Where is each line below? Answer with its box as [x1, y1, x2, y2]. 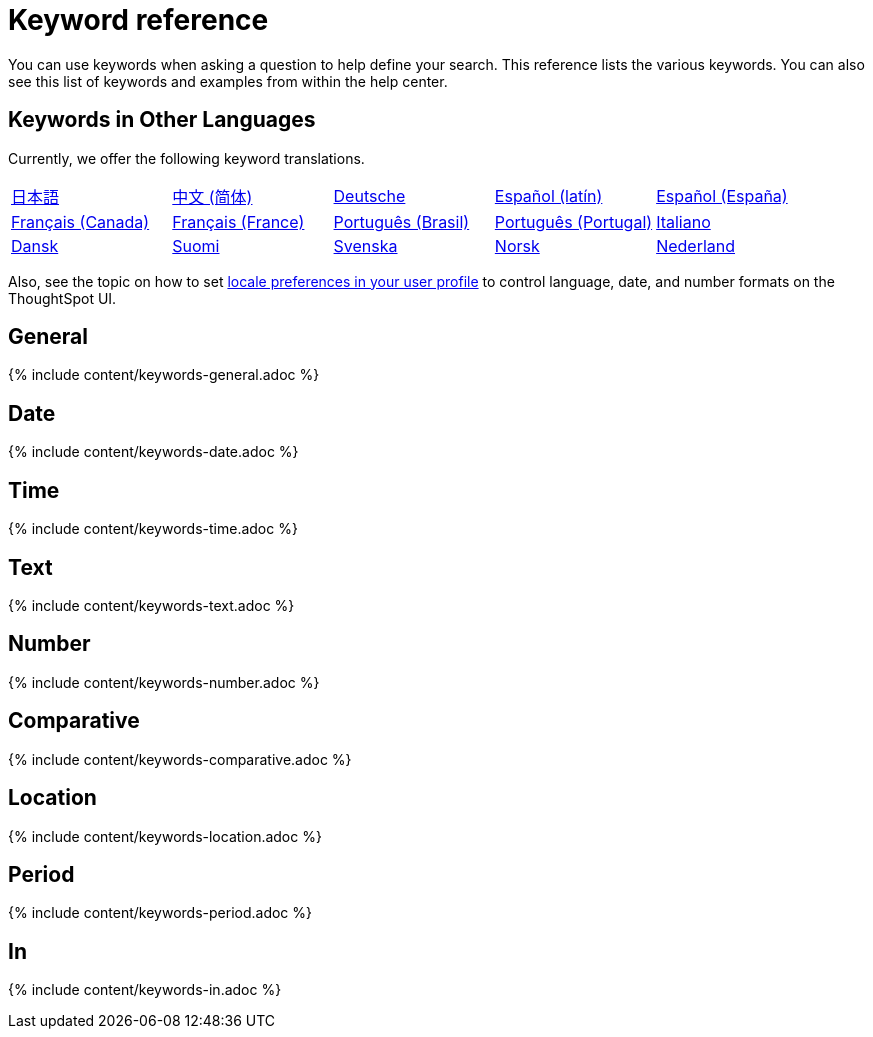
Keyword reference [8, 3, 269, 37]
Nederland [656, 235, 736, 256]
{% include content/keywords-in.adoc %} [8, 981, 282, 999]
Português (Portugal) [494, 211, 653, 232]
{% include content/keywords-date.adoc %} [8, 443, 299, 461]
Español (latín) [494, 185, 603, 206]
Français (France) [172, 211, 305, 232]
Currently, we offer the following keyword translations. [8, 149, 365, 167]
